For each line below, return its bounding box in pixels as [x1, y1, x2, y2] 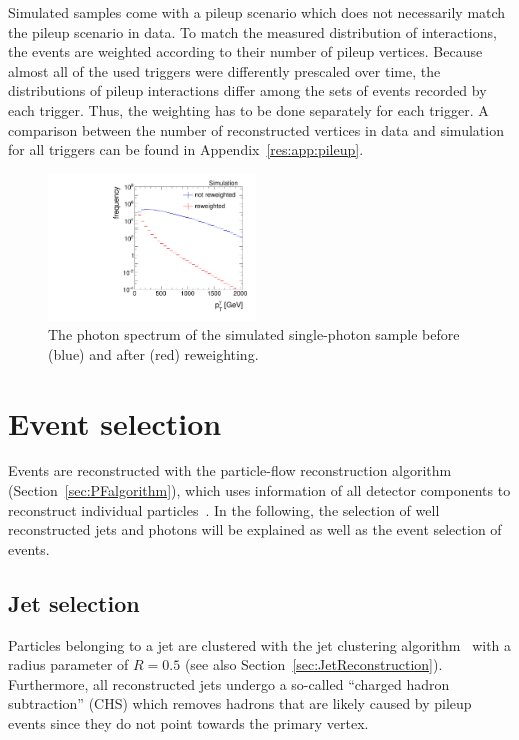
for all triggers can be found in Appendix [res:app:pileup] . [8, 139, 364, 160]
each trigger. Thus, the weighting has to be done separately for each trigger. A [8, 99, 489, 120]
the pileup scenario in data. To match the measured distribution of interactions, [8, 21, 497, 42]
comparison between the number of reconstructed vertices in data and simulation [8, 119, 504, 140]
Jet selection [8, 587, 140, 618]
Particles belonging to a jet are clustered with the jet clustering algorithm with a [8, 634, 512, 655]
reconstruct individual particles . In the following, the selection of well [8, 499, 440, 520]
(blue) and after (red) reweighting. [48, 343, 259, 364]
